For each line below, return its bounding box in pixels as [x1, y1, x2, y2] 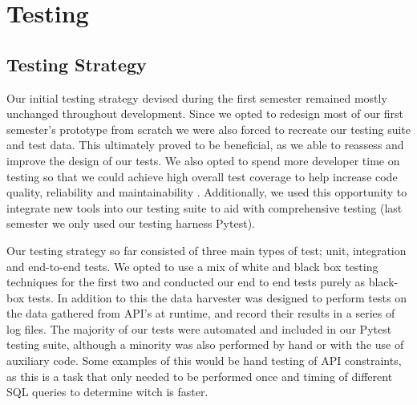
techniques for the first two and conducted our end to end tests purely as [6, 273, 365, 290]
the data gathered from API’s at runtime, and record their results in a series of [6, 305, 395, 322]
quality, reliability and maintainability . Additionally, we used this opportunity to [6, 184, 407, 200]
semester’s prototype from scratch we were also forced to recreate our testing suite [6, 120, 411, 137]
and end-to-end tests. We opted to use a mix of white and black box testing [6, 257, 379, 274]
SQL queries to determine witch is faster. [6, 383, 208, 400]
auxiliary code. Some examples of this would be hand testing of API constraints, [6, 352, 402, 369]
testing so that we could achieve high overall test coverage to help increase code [6, 168, 398, 184]
